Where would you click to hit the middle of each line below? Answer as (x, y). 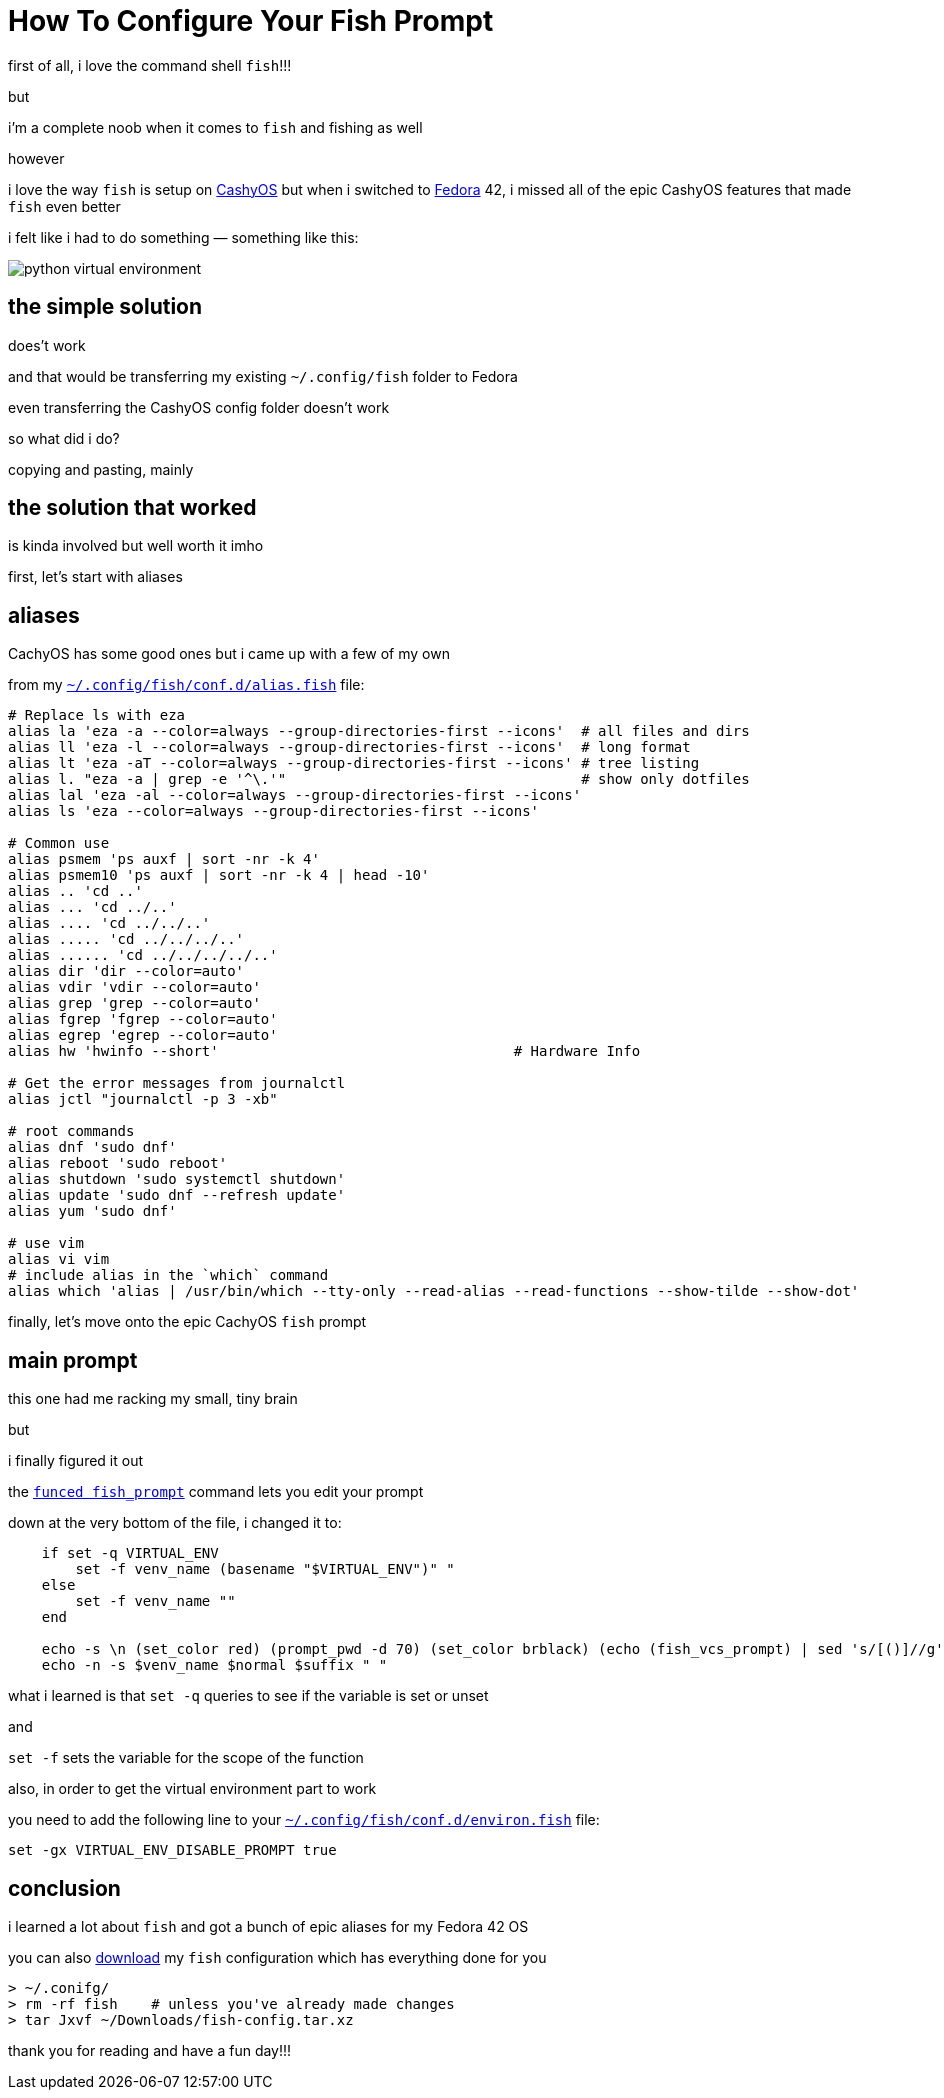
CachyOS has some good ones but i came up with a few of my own (229, 654)
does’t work (47, 345)
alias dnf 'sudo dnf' (92, 1147)
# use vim (46, 1243)
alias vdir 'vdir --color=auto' (134, 987)
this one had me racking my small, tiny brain (153, 1399)
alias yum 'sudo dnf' (92, 1211)
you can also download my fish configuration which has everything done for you (277, 1957)
